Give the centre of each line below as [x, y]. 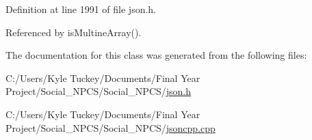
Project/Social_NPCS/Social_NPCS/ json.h [99, 91]
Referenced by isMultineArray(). [74, 32]
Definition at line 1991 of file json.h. [81, 9]
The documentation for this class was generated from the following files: [156, 55]
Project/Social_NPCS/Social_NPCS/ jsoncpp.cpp [110, 127]
